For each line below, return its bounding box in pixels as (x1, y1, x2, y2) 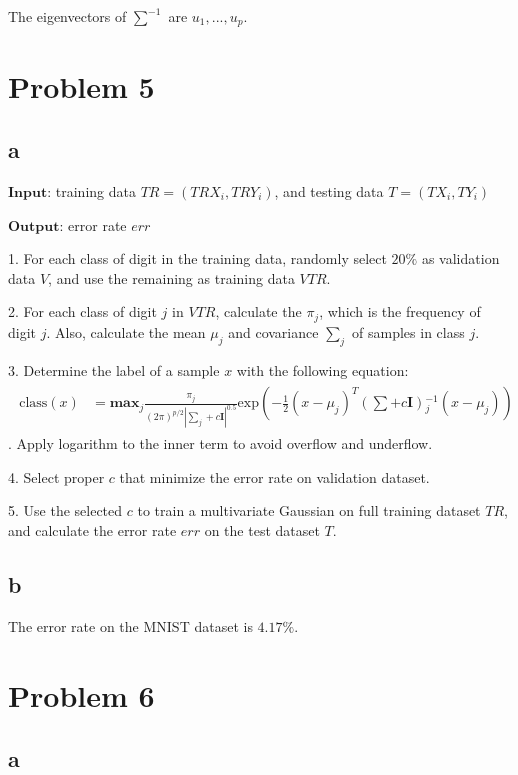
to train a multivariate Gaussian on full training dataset (137, 500, 481, 521)
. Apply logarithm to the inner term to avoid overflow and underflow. (8, 433, 433, 454)
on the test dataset (204, 519, 320, 540)
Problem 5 (8, 65, 155, 106)
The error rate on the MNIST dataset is (8, 615, 253, 636)
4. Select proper (8, 466, 105, 487)
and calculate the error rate (8, 519, 177, 540)
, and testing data (274, 181, 384, 202)
